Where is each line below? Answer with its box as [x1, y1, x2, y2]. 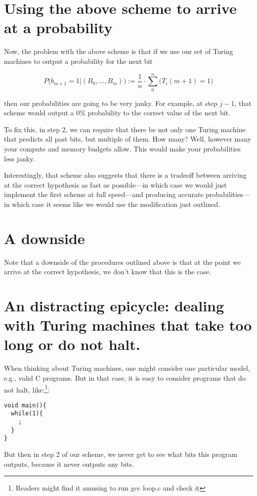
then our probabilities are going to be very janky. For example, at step [4, 98, 217, 108]
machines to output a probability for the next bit [4, 55, 153, 66]
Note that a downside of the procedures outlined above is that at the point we [4, 256, 241, 267]
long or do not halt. [4, 334, 140, 354]
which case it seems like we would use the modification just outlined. [12, 198, 220, 209]
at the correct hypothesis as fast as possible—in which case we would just [4, 179, 227, 190]
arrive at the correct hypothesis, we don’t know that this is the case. [4, 266, 211, 277]
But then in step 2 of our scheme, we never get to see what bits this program [4, 449, 237, 459]
